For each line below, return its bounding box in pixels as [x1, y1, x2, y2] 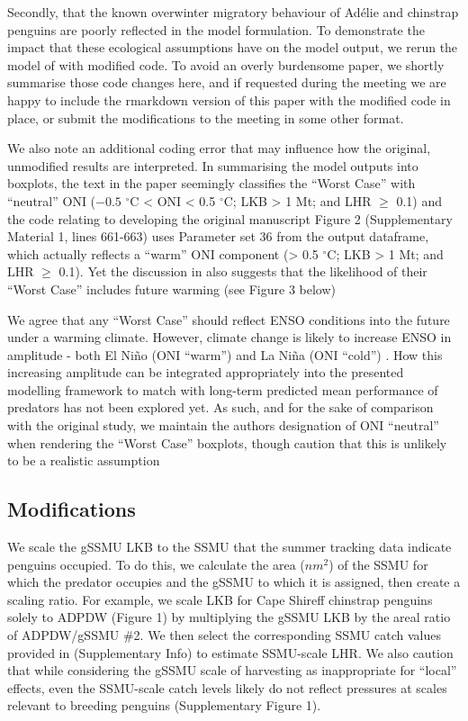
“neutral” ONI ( [7, 191, 96, 210]
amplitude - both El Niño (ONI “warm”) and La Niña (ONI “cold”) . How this [7, 345, 443, 364]
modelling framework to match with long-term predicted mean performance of [7, 380, 438, 399]
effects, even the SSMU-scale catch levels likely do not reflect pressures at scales [7, 678, 447, 697]
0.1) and [396, 191, 443, 210]
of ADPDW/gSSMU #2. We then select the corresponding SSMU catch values [7, 626, 441, 644]
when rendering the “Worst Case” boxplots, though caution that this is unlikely [7, 433, 447, 452]
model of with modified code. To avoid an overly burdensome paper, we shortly [7, 55, 445, 74]
